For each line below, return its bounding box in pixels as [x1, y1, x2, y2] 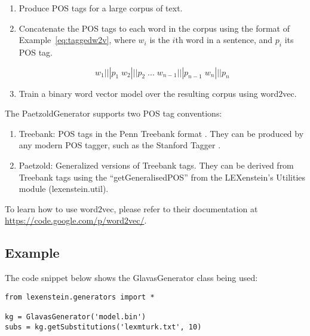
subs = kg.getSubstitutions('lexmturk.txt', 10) [5, 322, 202, 331]
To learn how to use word [5, 202, 99, 215]
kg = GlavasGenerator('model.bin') [5, 313, 146, 322]
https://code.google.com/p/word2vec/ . [5, 214, 147, 227]
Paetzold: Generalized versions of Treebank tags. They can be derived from [19, 158, 294, 171]
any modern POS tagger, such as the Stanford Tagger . [19, 139, 221, 151]
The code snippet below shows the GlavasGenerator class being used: [5, 271, 258, 284]
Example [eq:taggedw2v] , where [19, 33, 136, 46]
